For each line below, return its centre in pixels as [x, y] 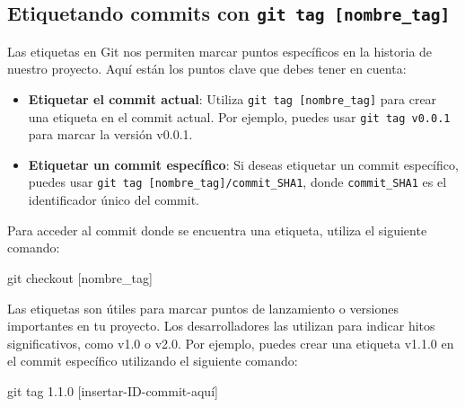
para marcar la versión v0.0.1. [110, 134]
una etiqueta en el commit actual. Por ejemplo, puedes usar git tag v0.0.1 [239, 116]
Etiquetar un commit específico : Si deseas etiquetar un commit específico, [243, 164]
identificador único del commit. [114, 200]
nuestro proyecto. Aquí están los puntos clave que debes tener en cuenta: [207, 69]
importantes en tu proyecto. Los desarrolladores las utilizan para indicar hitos [221, 326]
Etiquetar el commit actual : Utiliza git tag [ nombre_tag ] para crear [232, 98]
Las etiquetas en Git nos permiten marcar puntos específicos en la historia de [220, 51]
